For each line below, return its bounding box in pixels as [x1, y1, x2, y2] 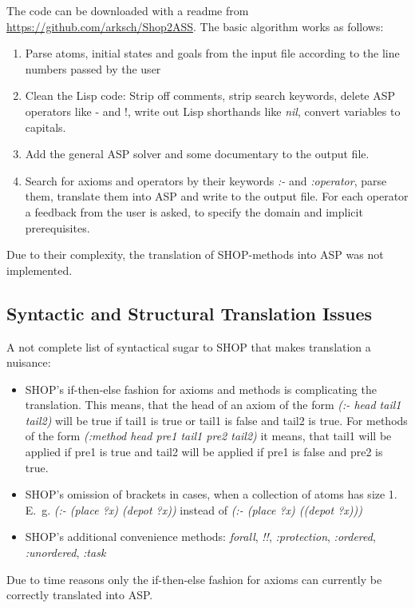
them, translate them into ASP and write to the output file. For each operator [25, 188, 409, 205]
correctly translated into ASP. [6, 586, 153, 603]
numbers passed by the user [25, 60, 161, 77]
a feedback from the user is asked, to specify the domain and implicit [25, 203, 363, 220]
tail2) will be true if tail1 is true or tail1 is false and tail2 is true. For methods [25, 411, 408, 428]
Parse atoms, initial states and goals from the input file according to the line [25, 45, 400, 62]
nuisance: [6, 354, 51, 371]
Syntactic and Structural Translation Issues [6, 300, 373, 325]
